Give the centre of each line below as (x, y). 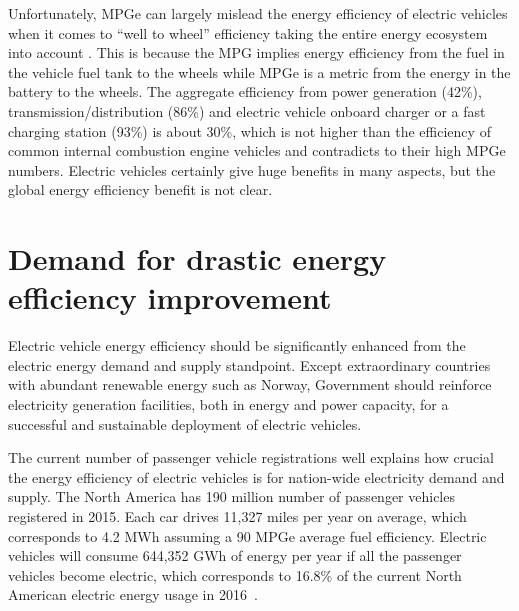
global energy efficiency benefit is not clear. (140, 189)
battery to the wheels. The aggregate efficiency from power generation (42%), (245, 91)
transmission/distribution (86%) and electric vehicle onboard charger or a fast (247, 110)
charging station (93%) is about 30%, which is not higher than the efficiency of (249, 130)
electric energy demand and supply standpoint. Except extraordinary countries (249, 364)
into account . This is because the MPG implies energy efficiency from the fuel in (256, 52)
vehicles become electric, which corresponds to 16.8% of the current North (235, 574)
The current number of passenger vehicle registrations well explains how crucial (251, 457)
